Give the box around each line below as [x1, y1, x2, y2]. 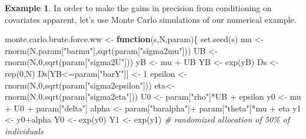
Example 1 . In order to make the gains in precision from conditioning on [5, 2, 272, 13]
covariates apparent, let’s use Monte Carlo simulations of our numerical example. [5, 13, 297, 25]
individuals [5, 124, 44, 137]
